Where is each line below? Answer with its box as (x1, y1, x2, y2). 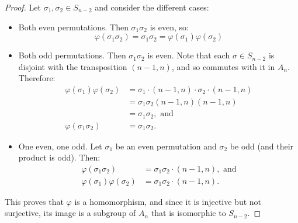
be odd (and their (230, 140, 294, 152)
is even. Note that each (147, 49, 230, 61)
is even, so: (150, 20, 189, 33)
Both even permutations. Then (18, 20, 129, 33)
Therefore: (18, 72, 56, 84)
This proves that (5, 195, 64, 207)
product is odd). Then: (18, 151, 101, 163)
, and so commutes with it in (171, 60, 275, 72)
